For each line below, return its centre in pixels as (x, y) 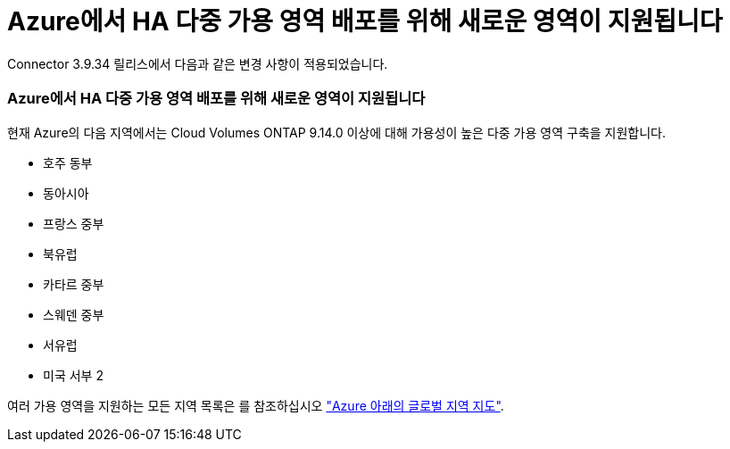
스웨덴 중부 (74, 314)
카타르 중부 (74, 284)
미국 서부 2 (73, 375)
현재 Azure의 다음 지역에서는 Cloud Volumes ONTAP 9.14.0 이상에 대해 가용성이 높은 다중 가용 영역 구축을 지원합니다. (337, 132)
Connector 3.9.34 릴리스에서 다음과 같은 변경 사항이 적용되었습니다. (198, 63)
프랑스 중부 (74, 223)
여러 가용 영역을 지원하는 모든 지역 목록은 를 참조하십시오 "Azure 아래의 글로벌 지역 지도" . (256, 405)
